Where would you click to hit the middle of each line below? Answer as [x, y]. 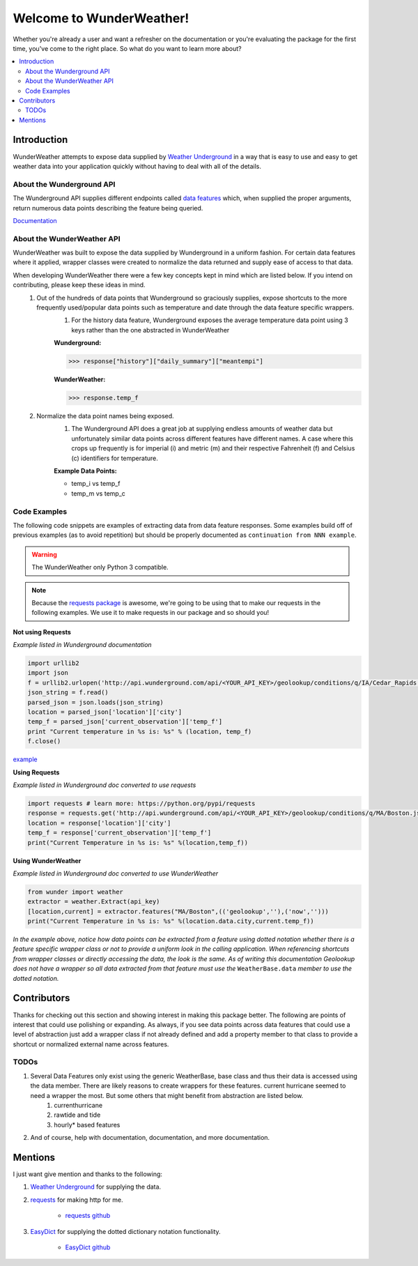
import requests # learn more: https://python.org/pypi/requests [141, 803]
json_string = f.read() [68, 693]
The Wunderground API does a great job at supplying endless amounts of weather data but [202, 429]
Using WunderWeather [47, 860]
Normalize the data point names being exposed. [105, 416]
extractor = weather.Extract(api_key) [94, 902]
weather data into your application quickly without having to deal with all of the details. [137, 166]
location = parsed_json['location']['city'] [105, 712]
